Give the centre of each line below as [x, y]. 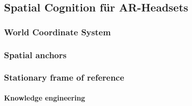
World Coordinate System [57, 32]
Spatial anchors [35, 54]
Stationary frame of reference [64, 77]
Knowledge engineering [45, 97]
